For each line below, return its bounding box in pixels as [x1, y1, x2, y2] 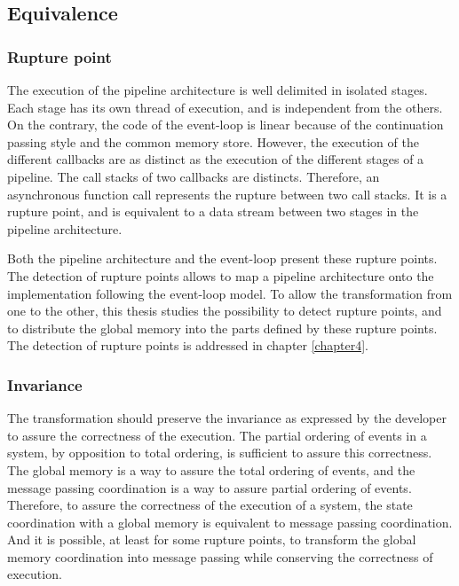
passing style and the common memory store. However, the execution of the [7, 132, 419, 151]
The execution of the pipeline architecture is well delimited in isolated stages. [7, 81, 428, 98]
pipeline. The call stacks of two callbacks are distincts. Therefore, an [7, 167, 380, 185]
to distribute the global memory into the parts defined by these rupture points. [7, 318, 438, 337]
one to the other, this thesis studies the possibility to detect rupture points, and [7, 301, 442, 320]
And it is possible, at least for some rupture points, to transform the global [7, 530, 416, 549]
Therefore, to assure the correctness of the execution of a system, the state [7, 496, 413, 514]
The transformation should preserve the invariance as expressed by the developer [7, 409, 447, 427]
